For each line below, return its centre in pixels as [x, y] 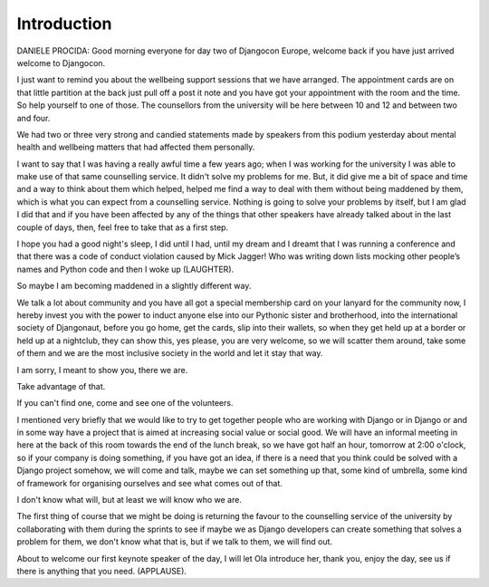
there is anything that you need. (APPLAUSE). [102, 571]
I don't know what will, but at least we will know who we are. [129, 500]
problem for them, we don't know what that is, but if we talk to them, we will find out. [175, 542]
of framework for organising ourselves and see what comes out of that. [149, 483]
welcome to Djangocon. [61, 63]
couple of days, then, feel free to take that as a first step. [123, 227]
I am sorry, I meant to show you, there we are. [102, 370]
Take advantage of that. [61, 386]
